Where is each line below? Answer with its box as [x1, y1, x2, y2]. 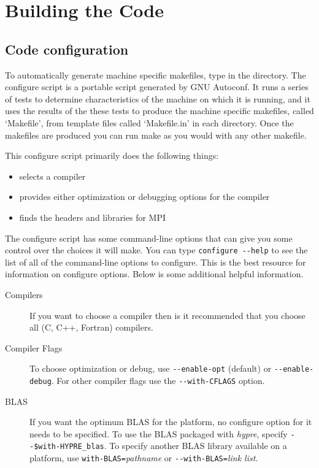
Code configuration [5, 39, 129, 58]
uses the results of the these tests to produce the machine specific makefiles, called [5, 104, 314, 117]
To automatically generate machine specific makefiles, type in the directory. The [5, 68, 306, 81]
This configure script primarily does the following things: [5, 149, 219, 162]
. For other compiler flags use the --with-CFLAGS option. [51, 374, 265, 386]
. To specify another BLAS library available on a [104, 439, 287, 452]
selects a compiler [19, 169, 86, 182]
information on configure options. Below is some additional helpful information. [5, 267, 304, 280]
